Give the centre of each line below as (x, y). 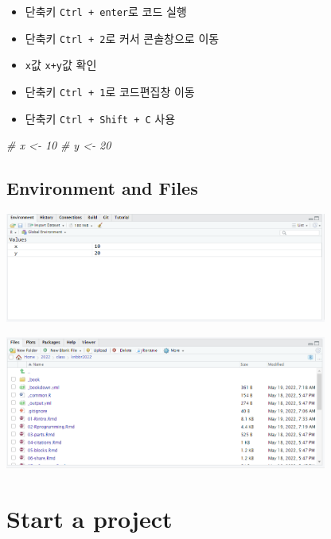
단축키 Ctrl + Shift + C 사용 (100, 118)
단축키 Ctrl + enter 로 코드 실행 (106, 11)
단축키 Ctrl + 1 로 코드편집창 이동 (110, 91)
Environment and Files (102, 188)
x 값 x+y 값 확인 (61, 65)
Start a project (90, 519)
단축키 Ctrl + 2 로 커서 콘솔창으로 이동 (122, 38)
